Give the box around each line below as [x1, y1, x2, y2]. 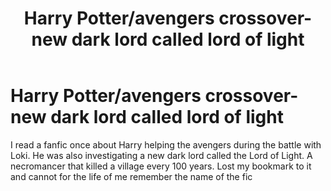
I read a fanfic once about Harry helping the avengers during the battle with [10, 138, 322, 151]
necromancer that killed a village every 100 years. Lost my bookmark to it [10, 160, 312, 172]
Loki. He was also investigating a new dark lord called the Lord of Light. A [10, 149, 313, 161]
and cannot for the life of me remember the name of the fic [10, 170, 253, 182]
